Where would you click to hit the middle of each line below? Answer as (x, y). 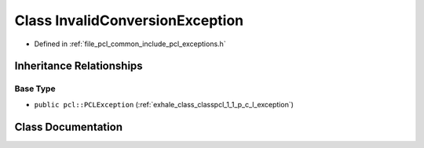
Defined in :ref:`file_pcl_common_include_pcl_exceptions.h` (130, 44)
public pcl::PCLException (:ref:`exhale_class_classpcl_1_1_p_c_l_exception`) (164, 104)
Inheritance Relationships (79, 66)
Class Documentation (69, 126)
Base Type (35, 88)
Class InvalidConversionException (129, 20)
